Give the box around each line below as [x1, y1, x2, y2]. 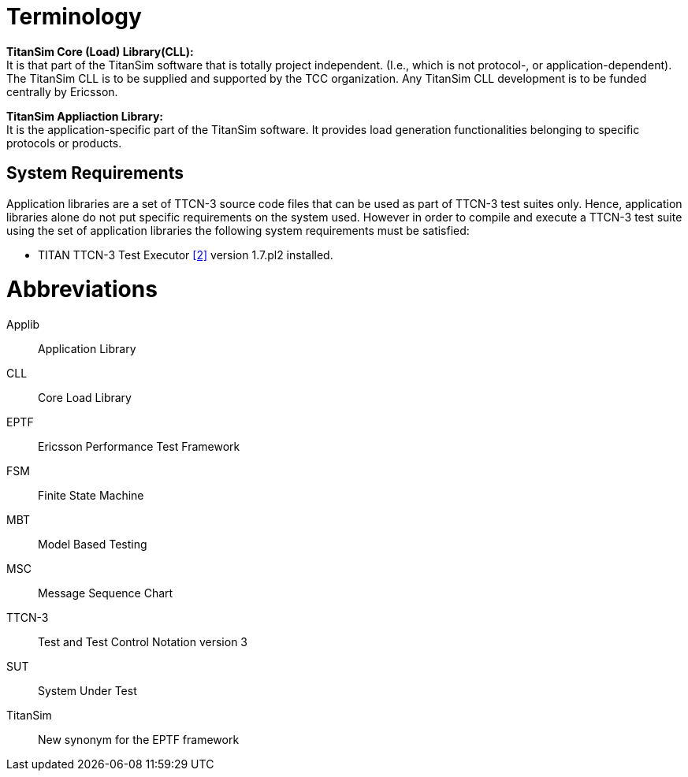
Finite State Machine [38, 489, 144, 503]
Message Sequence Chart [38, 586, 173, 600]
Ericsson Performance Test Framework [38, 440, 240, 454]
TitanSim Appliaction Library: [6, 109, 164, 123]
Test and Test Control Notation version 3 [38, 635, 247, 649]
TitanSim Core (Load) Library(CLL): [6, 44, 194, 58]
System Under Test [38, 684, 137, 698]
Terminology [6, 3, 142, 30]
